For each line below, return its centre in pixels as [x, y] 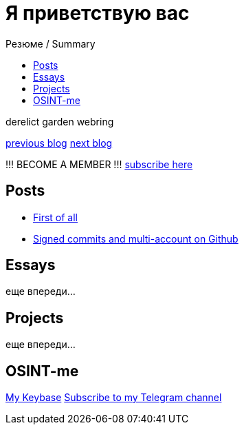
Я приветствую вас [98, 13]
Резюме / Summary [51, 43]
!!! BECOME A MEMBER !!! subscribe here [99, 164]
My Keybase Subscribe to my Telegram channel [114, 398]
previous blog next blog [59, 143]
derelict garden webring [60, 121]
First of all [55, 217]
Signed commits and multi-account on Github [136, 238]
